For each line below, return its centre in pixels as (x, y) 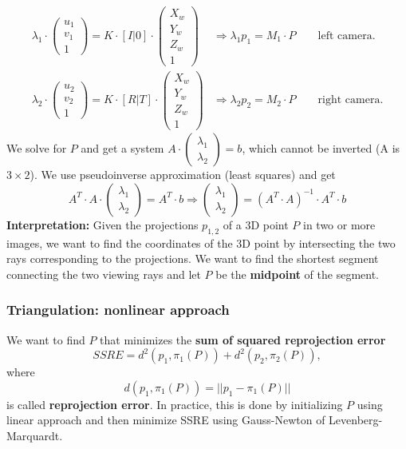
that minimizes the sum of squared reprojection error (243, 339)
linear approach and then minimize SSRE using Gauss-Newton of (166, 420)
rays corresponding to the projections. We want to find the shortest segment (193, 258)
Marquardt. (35, 435)
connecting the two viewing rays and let (104, 274)
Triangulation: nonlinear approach (118, 310)
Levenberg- (356, 420)
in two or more (339, 224)
